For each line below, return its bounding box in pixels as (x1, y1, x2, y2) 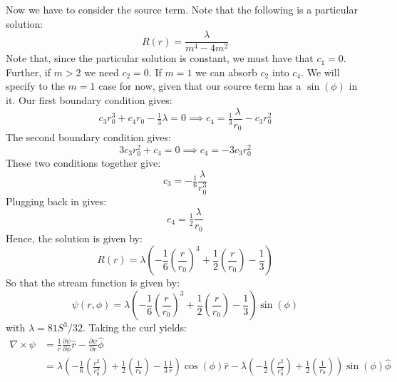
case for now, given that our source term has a (98, 78, 301, 93)
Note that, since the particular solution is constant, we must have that (6, 51, 314, 66)
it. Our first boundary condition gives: (6, 93, 172, 108)
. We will (301, 64, 340, 79)
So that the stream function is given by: (6, 275, 180, 290)
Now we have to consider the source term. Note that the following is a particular (6, 2, 358, 16)
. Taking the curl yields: (83, 320, 187, 334)
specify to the (6, 78, 65, 93)
